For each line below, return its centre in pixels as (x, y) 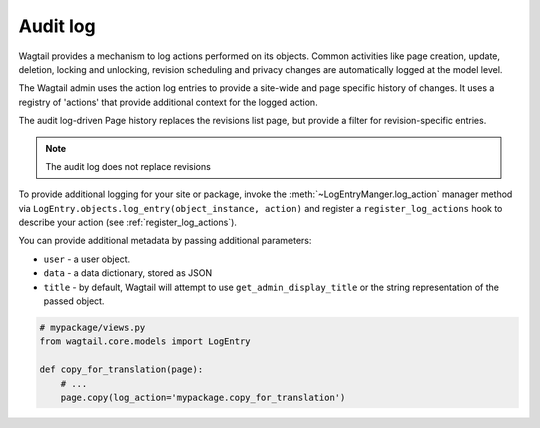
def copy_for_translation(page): (121, 369)
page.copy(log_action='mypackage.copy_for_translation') (203, 397)
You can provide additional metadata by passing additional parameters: (165, 241)
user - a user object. (87, 259)
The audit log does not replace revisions (128, 166)
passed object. (74, 301)
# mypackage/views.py (92, 327)
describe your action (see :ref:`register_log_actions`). (127, 222)
